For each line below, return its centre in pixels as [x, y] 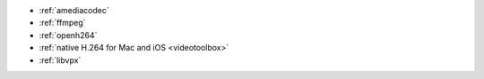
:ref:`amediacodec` [74, 10]
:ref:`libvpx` [60, 60]
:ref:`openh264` [68, 35]
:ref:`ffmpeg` [62, 23]
